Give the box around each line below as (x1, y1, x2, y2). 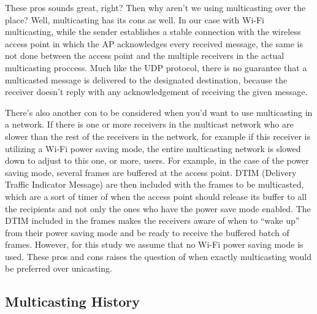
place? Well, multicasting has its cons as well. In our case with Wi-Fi (5, 13, 264, 26)
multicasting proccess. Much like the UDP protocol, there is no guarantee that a (5, 61, 307, 74)
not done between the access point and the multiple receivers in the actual (5, 49, 285, 62)
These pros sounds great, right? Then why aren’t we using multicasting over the (5, 1, 306, 13)
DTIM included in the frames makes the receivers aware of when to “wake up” (5, 214, 300, 227)
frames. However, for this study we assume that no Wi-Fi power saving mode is (5, 238, 304, 251)
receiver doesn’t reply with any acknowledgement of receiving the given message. (5, 85, 308, 98)
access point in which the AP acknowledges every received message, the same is (5, 37, 304, 50)
